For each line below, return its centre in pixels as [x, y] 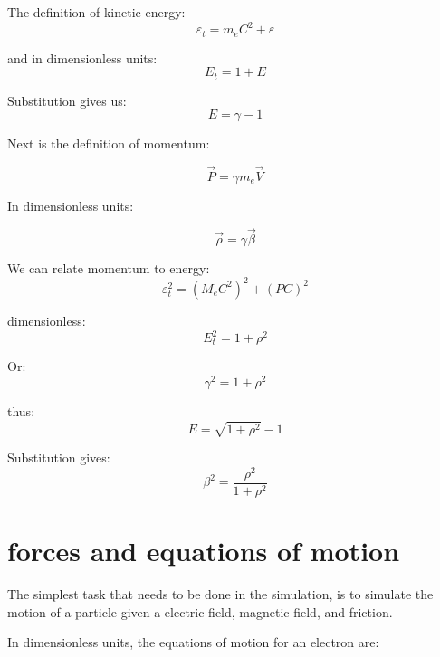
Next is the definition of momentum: [109, 143]
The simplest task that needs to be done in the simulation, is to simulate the [220, 594]
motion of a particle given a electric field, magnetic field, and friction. [200, 611]
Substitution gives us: [67, 100]
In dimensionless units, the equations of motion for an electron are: [193, 642]
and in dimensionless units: [82, 57]
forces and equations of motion [204, 551]
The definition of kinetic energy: [96, 12]
